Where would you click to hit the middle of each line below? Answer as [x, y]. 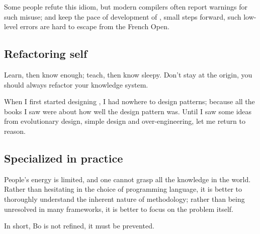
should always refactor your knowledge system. [76, 84]
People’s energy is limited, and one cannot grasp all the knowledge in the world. [127, 179]
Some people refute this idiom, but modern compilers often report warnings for [126, 7]
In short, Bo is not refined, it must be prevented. [79, 226]
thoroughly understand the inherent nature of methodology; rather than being [124, 199]
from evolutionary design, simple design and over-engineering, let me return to [125, 121]
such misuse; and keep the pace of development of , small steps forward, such [123, 16]
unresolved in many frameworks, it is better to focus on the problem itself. [119, 209]
